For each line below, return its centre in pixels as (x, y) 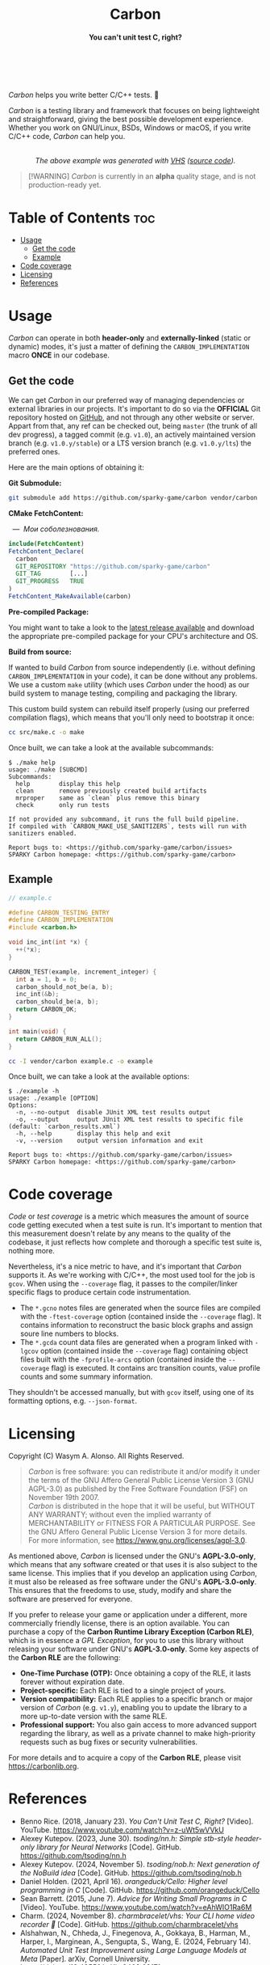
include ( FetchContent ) (46, 543)
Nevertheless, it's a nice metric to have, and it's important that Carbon (125, 1266)
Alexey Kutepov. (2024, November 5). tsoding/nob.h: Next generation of (140, 1865)
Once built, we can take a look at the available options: (99, 1076)
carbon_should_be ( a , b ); (57, 1002)
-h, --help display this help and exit (93, 1134)
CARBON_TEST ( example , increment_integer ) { (83, 972)
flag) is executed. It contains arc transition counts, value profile (156, 1368)
